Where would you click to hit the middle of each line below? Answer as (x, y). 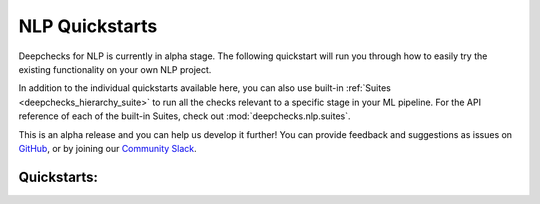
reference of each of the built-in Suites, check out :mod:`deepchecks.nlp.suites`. (184, 116)
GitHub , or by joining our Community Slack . (107, 148)
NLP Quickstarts (88, 26)
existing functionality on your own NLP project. (115, 69)
